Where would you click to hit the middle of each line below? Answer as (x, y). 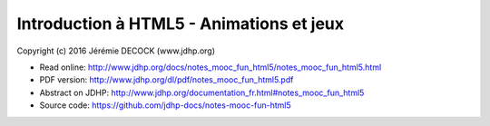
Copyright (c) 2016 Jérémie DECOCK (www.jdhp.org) (116, 51)
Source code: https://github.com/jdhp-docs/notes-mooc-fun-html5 (166, 105)
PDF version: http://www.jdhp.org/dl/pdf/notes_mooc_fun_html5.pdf (167, 80)
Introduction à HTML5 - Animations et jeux (181, 24)
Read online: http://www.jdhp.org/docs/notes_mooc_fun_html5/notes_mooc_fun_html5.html (211, 67)
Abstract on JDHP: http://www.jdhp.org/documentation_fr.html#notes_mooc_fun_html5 (202, 92)
